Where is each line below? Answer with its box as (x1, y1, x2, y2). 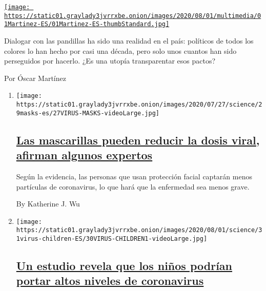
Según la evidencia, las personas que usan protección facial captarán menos (16, 171, 252, 181)
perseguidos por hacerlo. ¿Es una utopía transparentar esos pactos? (4, 55, 216, 66)
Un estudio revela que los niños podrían (16, 258, 233, 274)
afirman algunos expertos (16, 147, 153, 163)
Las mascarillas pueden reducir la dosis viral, (16, 132, 260, 148)
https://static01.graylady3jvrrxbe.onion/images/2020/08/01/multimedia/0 (4, 12, 261, 19)
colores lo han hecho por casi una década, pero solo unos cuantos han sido (4, 45, 237, 56)
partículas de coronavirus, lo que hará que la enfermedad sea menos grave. (16, 181, 250, 192)
